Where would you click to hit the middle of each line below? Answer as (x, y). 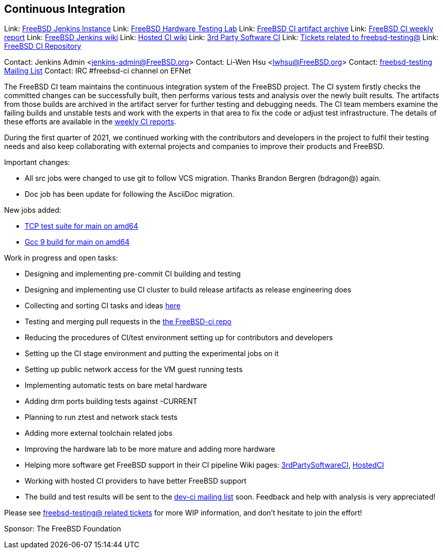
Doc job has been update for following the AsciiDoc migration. (130, 194)
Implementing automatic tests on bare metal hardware (116, 385)
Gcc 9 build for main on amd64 (77, 242)
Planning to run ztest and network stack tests (101, 417)
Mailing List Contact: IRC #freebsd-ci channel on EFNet (98, 71)
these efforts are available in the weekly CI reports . (90, 122)
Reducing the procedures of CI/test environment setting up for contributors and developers (179, 338)
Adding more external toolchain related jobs (99, 433)
